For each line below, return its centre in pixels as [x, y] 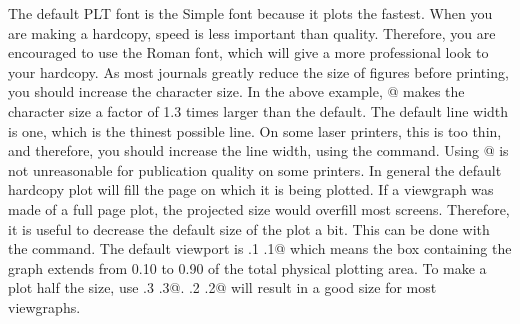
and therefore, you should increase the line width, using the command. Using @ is [258, 150]
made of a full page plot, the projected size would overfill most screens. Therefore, [259, 208]
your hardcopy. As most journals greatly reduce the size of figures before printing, [258, 71]
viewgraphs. [44, 306]
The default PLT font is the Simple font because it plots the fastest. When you [250, 13]
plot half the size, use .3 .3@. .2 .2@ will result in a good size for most [222, 287]
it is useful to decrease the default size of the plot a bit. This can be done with [249, 228]
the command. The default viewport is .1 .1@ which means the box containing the [260, 248]
